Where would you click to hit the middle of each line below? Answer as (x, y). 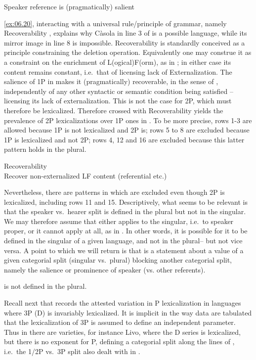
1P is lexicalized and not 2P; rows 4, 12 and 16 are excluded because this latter (124, 139)
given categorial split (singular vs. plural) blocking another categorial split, (118, 260)
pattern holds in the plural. (45, 149)
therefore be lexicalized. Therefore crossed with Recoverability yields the (114, 110)
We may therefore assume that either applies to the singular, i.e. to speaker (119, 221)
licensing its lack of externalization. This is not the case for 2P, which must (118, 101)
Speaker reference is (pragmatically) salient (69, 6)
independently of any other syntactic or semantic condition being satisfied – (119, 91)
